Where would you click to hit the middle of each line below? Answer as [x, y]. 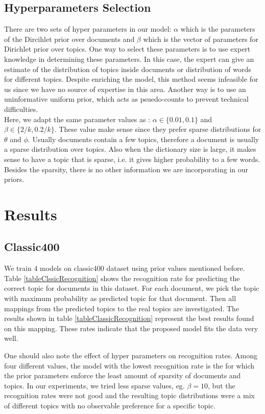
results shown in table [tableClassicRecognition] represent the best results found [129, 318]
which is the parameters [218, 29]
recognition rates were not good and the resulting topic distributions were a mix [129, 395]
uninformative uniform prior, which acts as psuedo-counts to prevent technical [126, 99]
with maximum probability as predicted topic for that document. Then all [120, 298]
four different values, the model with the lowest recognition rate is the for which [129, 365]
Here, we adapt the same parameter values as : [77, 119]
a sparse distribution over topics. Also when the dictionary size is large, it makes [130, 149]
